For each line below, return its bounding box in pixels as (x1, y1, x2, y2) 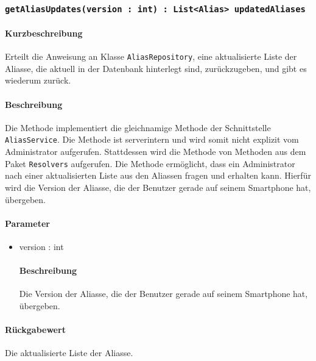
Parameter (5, 216, 50, 229)
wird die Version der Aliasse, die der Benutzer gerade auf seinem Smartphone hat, (5, 180, 311, 193)
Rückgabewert (5, 323, 66, 336)
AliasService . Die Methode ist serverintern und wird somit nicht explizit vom (5, 133, 299, 146)
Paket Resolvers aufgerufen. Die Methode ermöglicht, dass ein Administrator (5, 157, 295, 170)
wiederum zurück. (5, 74, 71, 87)
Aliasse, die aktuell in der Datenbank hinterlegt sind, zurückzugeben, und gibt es (5, 62, 307, 74)
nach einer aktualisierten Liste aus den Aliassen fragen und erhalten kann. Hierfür (5, 169, 311, 182)
